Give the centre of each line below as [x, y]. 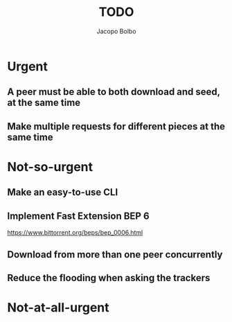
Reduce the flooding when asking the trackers [109, 278]
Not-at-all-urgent [58, 308]
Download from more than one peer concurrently [115, 254]
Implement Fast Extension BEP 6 [79, 216]
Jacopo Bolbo [116, 31]
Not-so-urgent [50, 167]
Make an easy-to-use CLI [63, 192]
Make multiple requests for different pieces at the [116, 126]
